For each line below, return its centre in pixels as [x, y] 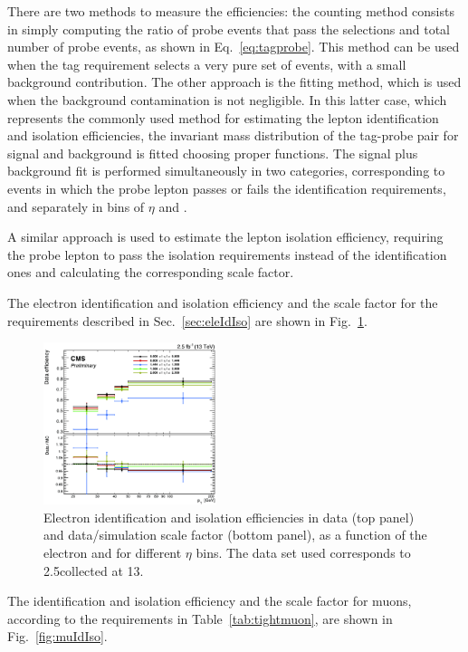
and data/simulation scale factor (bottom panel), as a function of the [235, 535]
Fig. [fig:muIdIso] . [57, 636]
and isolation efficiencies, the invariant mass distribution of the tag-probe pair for [233, 135]
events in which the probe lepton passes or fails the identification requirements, [227, 188]
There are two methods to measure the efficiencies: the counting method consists [231, 11]
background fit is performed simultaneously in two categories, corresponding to [226, 171]
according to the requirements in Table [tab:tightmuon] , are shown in [200, 618]
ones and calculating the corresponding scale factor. [151, 272]
